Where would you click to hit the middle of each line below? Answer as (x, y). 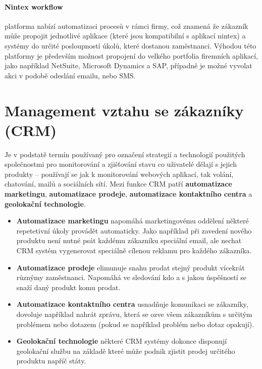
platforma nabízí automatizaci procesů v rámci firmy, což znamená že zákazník (126, 26)
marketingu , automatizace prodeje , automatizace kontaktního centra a (128, 194)
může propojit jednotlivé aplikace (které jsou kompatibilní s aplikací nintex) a (125, 36)
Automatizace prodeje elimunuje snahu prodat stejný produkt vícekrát (130, 267)
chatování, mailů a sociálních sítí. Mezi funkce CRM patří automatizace (118, 184)
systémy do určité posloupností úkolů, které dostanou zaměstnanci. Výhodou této (130, 45)
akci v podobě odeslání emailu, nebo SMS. (70, 75)
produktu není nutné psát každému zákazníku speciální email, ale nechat (129, 240)
